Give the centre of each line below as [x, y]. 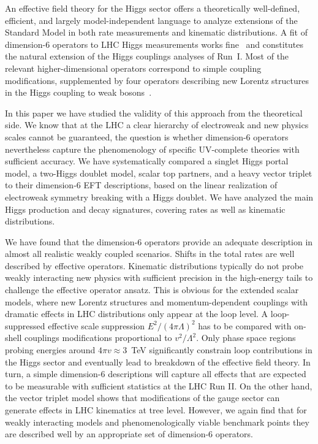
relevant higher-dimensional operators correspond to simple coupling [133, 68]
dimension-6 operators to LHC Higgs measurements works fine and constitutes [154, 44]
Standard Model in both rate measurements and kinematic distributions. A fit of [157, 32]
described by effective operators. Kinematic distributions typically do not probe [154, 265]
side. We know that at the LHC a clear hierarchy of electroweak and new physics [157, 125]
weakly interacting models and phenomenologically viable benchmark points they [157, 422]
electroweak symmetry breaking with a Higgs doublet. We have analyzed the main [159, 197]
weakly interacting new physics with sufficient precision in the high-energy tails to [159, 277]
